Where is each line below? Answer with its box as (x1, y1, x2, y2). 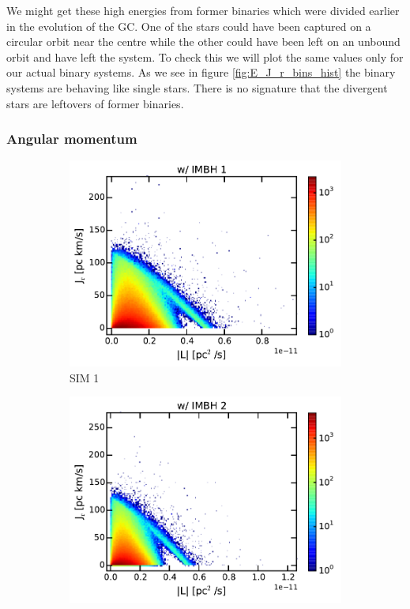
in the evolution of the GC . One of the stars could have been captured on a (6, 17, 371, 34)
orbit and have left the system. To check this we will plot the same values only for (6, 48, 404, 65)
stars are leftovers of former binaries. (6, 95, 184, 111)
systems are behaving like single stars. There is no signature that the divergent (6, 79, 388, 96)
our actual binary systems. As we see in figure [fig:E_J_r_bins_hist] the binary (6, 64, 396, 81)
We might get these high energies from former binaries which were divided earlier (6, 2, 400, 18)
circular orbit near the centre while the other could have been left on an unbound (6, 33, 401, 50)
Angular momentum (6, 129, 137, 148)
